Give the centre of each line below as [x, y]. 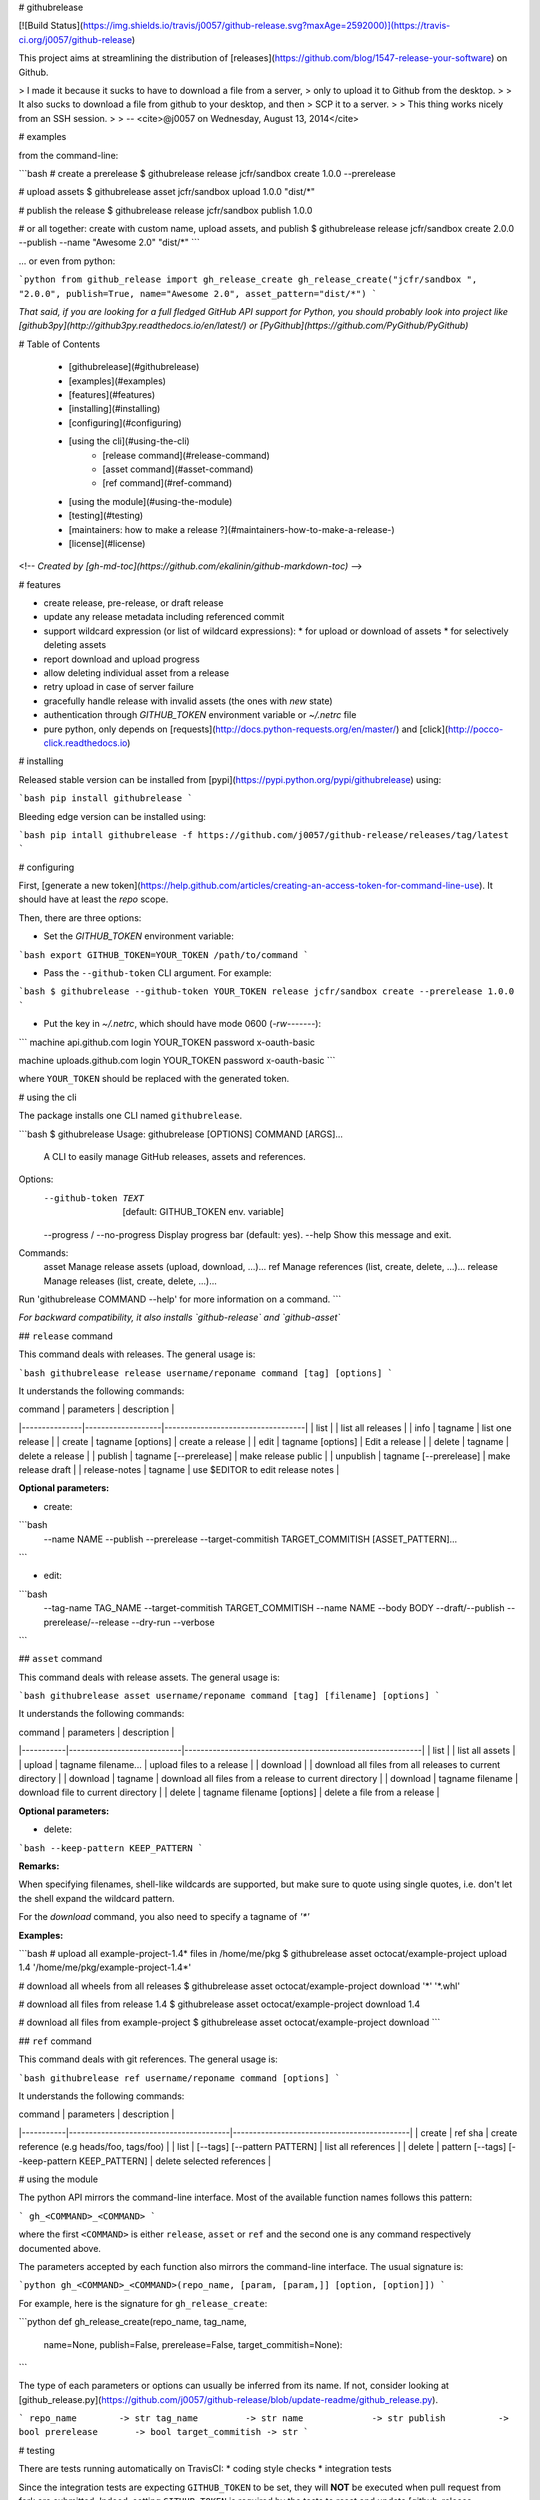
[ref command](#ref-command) [167, 483]
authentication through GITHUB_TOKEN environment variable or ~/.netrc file [200, 715]
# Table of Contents [59, 344]
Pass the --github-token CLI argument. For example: [157, 973]
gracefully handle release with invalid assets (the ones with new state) [188, 701]
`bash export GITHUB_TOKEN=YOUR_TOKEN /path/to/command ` [163, 954]
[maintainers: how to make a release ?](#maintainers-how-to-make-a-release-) [231, 529]
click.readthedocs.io [85, 742]
